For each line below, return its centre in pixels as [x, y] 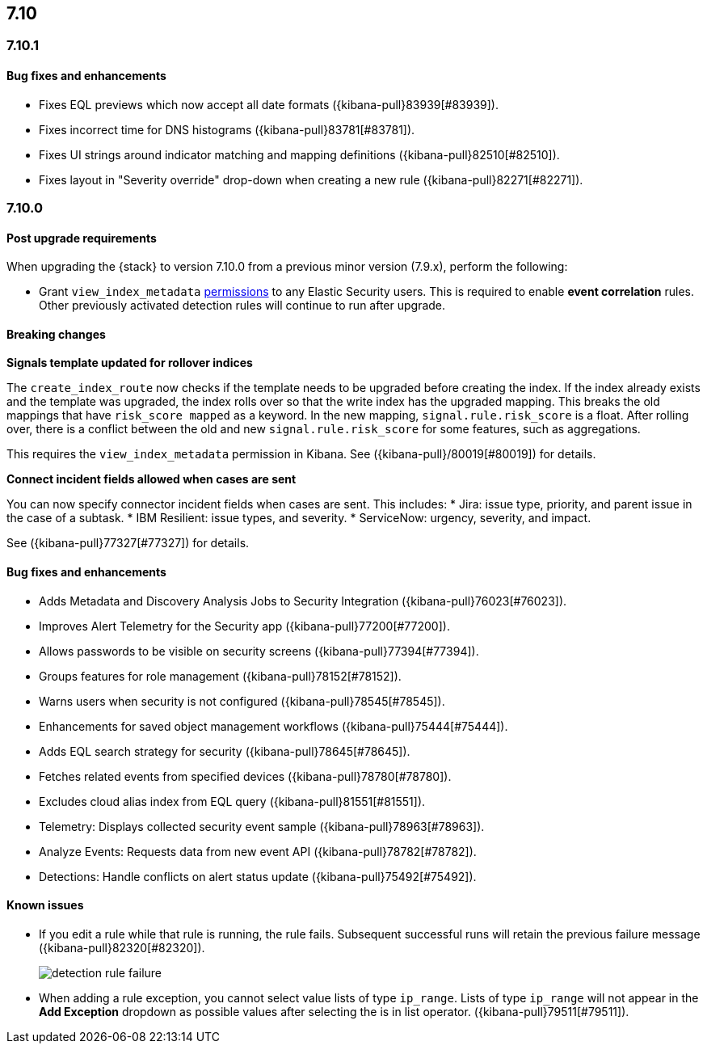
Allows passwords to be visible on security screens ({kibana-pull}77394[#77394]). [259, 651]
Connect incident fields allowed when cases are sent [151, 479]
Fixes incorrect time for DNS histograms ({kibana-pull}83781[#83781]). [227, 129]
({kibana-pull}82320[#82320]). [122, 947]
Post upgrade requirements [82, 238]
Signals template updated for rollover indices [130, 363]
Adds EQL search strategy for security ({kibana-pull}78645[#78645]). [225, 751]
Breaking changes [56, 334]
